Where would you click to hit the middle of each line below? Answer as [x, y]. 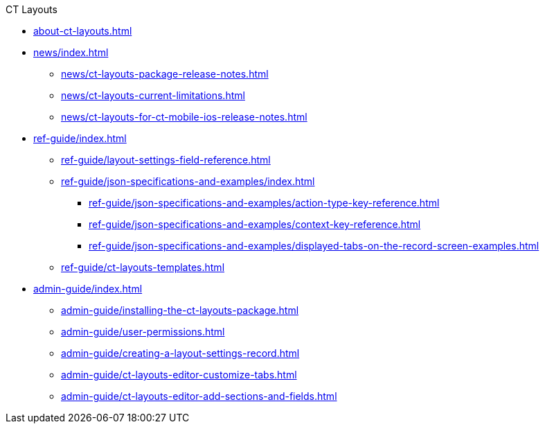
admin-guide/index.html [88, 289]
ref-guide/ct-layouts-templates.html [143, 267]
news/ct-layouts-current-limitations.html [153, 95]
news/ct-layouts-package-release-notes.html [165, 74]
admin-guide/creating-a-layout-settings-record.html [180, 353]
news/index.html [71, 52]
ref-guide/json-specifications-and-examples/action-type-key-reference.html [264, 203]
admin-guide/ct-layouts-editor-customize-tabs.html [179, 375]
